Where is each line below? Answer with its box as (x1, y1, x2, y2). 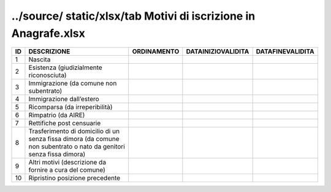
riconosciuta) (28, 71, 67, 80)
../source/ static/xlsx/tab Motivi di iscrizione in (11, 9, 256, 23)
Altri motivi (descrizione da (28, 158, 107, 167)
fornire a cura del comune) (28, 166, 105, 174)
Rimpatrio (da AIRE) (28, 111, 85, 120)
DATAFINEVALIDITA (256, 47, 315, 56)
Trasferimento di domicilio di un (28, 127, 120, 136)
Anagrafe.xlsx (11, 26, 85, 40)
